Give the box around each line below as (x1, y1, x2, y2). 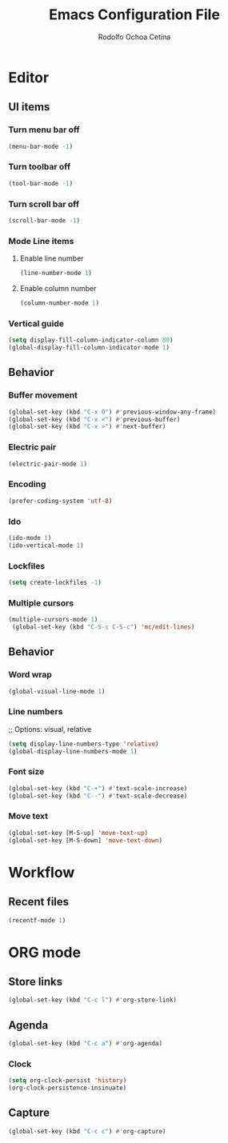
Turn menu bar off (8, 124, 80, 135)
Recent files (8, 895, 70, 909)
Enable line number (19, 254, 84, 263)
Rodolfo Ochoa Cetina (98, 32, 171, 42)
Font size (8, 766, 45, 777)
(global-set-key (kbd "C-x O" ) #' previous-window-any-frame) (8, 408, 217, 416)
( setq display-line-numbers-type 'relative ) (8, 740, 159, 748)
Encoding (8, 478, 46, 490)
